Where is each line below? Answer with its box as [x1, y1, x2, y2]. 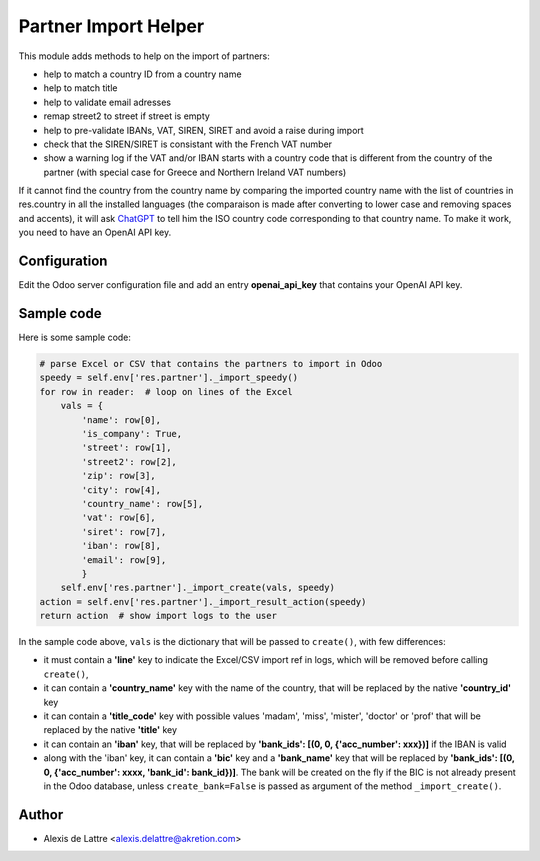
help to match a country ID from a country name [43, 68, 242, 80]
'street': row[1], [81, 442, 172, 454]
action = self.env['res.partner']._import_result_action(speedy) [39, 596, 367, 607]
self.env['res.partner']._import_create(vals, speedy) [60, 582, 335, 594]
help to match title [43, 82, 119, 94]
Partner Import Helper [18, 15, 205, 37]
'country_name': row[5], [81, 498, 204, 509]
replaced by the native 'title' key [43, 724, 178, 736]
